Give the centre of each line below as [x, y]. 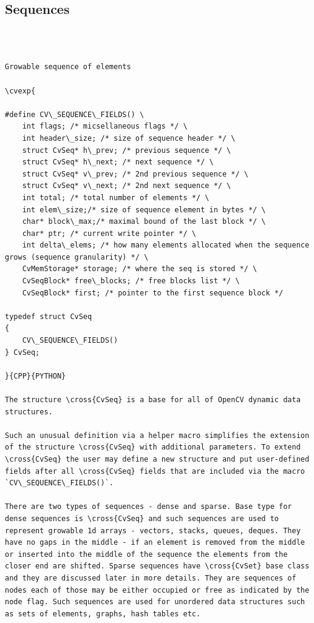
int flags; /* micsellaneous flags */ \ [105, 126]
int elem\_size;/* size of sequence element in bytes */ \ [144, 210]
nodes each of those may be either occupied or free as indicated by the [157, 590]
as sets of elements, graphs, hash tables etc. [103, 614]
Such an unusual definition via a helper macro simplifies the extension [157, 435]
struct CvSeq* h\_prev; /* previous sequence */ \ [127, 150]
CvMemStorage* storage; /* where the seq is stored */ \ [140, 269]
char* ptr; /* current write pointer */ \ [109, 233]
